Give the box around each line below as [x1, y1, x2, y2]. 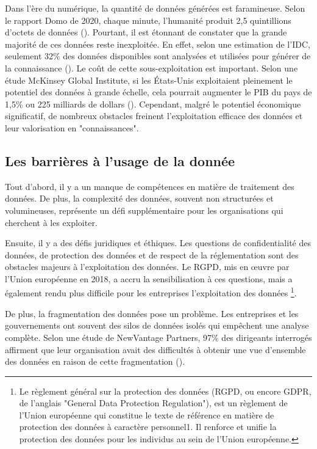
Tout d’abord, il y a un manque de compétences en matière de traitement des [5, 180, 294, 192]
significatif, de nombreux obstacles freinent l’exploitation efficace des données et [5, 109, 303, 122]
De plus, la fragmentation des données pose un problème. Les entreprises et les [5, 307, 299, 319]
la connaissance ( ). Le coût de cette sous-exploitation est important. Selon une [5, 61, 298, 74]
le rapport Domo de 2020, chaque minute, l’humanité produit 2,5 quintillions [5, 13, 291, 26]
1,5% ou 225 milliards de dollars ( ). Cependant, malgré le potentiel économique [5, 97, 301, 110]
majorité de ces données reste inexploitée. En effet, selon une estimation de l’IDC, [5, 37, 310, 50]
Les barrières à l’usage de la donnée [5, 151, 235, 170]
